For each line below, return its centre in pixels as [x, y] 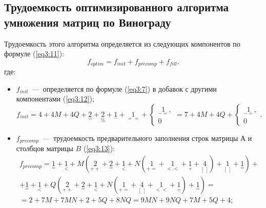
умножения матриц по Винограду [88, 22]
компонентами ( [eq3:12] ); [55, 99]
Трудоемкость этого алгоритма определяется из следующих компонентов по [122, 43]
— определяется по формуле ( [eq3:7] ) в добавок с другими [124, 88]
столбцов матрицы [45, 148]
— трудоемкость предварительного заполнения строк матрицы [140, 138]
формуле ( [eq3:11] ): [34, 54]
